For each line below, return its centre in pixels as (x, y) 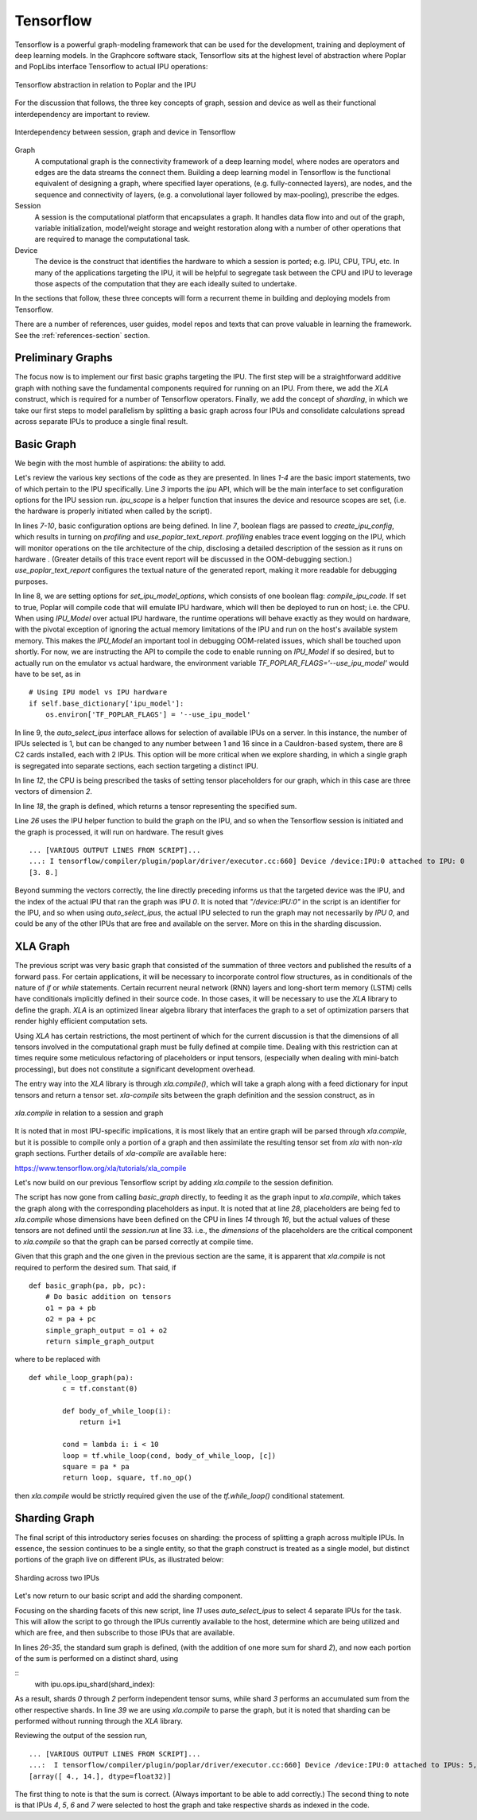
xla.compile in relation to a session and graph (89, 1113)
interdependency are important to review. (82, 114)
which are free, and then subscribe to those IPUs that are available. (125, 1633)
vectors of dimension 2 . (54, 791)
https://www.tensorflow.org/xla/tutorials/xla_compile (101, 1168)
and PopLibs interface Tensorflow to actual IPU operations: (111, 67)
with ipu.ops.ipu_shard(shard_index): (95, 1684)
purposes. (31, 581)
